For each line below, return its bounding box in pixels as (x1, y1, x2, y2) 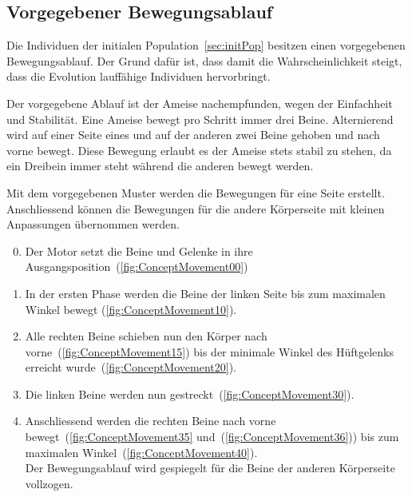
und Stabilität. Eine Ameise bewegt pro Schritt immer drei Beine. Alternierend (6, 110, 394, 127)
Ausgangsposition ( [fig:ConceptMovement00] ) (25, 258, 248, 275)
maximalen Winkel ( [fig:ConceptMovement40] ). (25, 443, 258, 460)
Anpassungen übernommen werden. (6, 216, 180, 233)
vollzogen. (25, 475, 73, 491)
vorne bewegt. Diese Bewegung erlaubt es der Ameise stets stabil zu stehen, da (6, 141, 392, 158)
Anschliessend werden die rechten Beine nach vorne (25, 412, 276, 429)
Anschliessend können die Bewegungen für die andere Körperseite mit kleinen (6, 200, 385, 217)
